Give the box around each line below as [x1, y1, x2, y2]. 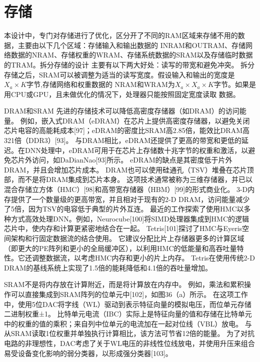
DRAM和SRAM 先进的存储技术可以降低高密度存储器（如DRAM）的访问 [4, 105, 239, 116]
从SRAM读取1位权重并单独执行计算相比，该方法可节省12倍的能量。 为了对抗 [4, 328, 255, 338]
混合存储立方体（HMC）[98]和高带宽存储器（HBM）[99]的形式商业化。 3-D [4, 184, 248, 194]
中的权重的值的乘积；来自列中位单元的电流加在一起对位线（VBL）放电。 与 [4, 318, 252, 328]
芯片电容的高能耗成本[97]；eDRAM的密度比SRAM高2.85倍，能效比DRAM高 [4, 125, 249, 135]
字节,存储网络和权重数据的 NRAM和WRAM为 [26, 79, 175, 89]
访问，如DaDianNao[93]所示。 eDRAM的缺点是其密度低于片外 [31, 154, 232, 165]
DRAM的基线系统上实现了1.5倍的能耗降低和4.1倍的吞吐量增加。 [4, 262, 212, 272]
